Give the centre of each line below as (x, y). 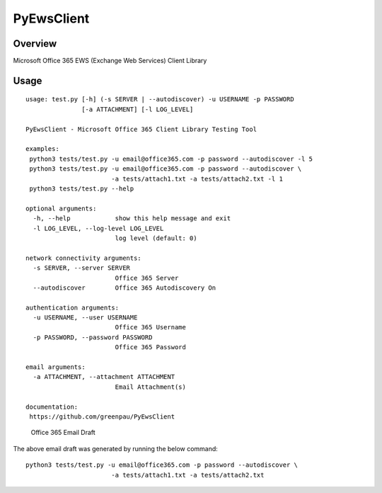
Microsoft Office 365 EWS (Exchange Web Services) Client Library (110, 61)
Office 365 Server (147, 278)
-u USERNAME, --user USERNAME (85, 318)
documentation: (52, 407)
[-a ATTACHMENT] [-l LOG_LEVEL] (138, 109)
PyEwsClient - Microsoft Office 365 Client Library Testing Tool (141, 129)
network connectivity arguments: (83, 258)
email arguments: (56, 367)
